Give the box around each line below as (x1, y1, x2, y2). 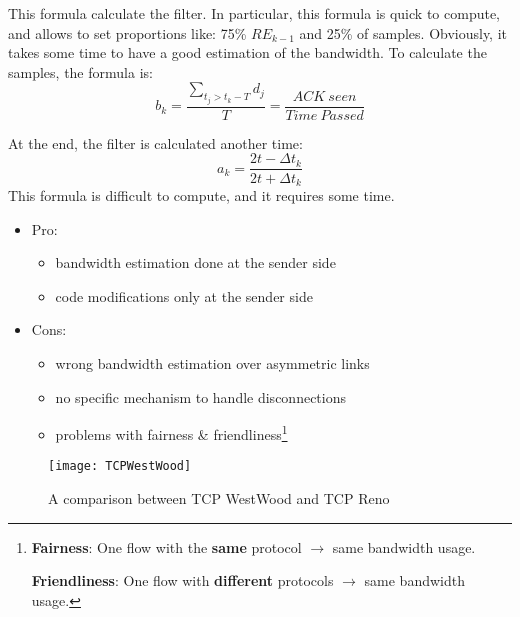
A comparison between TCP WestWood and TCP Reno (48, 488, 390, 509)
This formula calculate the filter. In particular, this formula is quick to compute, (8, 3, 501, 23)
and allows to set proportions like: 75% (8, 22, 247, 43)
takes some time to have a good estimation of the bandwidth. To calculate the (8, 42, 487, 63)
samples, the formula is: (8, 61, 153, 82)
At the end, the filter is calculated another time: (8, 132, 303, 153)
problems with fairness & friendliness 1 (55, 421, 288, 444)
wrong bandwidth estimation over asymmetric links (55, 352, 370, 373)
